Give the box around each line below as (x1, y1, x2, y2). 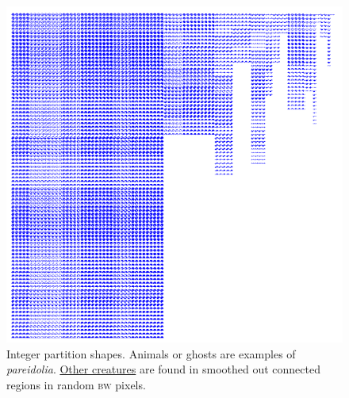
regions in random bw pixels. (6, 376, 146, 392)
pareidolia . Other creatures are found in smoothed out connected (6, 361, 320, 377)
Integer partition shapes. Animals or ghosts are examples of (6, 345, 296, 362)
